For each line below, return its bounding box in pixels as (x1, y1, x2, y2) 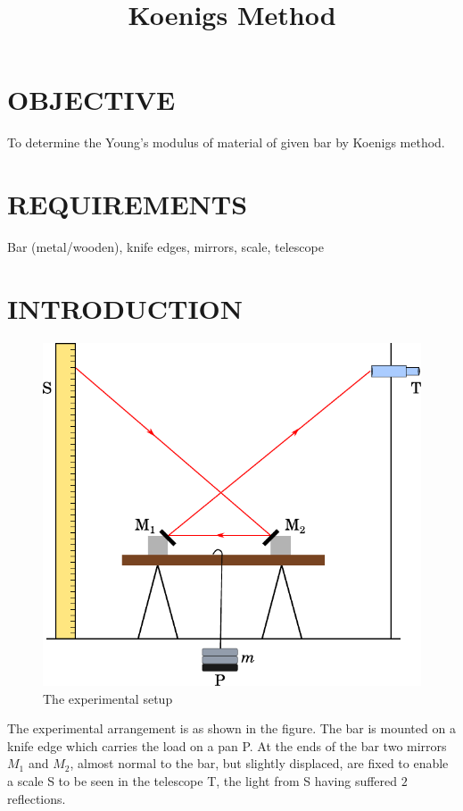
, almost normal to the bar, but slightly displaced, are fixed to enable (70, 754, 449, 773)
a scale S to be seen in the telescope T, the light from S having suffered (7, 772, 398, 790)
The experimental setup (43, 689, 173, 707)
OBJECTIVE (7, 81, 176, 118)
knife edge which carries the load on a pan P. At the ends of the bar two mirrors (7, 736, 447, 755)
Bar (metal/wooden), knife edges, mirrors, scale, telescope (7, 238, 324, 256)
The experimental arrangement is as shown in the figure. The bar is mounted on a (7, 719, 456, 738)
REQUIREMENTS (7, 186, 248, 222)
